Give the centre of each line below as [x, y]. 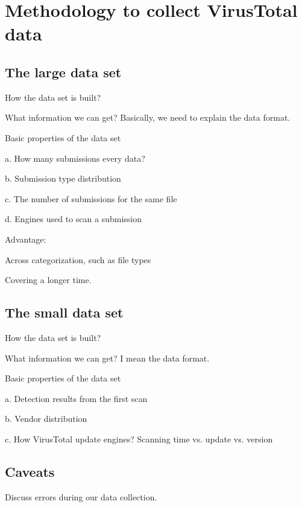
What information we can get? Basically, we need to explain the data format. [148, 117]
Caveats [30, 471]
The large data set [63, 72]
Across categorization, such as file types [78, 259]
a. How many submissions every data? [75, 158]
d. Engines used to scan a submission [73, 219]
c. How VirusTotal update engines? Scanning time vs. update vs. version [139, 438]
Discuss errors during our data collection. [81, 496]
